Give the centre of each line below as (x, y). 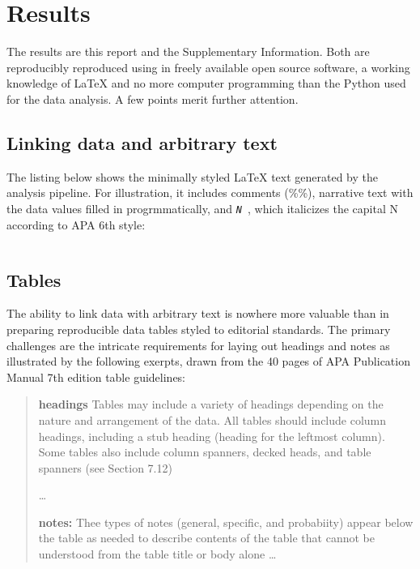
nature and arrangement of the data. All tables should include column (212, 419)
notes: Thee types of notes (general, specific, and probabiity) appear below (226, 522)
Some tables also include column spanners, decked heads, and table (205, 452)
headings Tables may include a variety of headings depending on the (211, 404)
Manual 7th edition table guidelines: (96, 376)
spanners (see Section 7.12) (105, 467)
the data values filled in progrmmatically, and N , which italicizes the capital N (202, 208)
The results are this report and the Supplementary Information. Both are (188, 51)
